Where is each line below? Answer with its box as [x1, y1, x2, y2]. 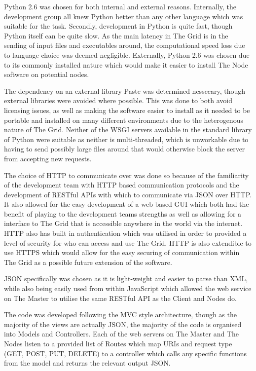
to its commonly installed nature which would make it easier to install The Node [4, 59, 248, 70]
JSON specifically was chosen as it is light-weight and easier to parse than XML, [4, 273, 248, 284]
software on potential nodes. [4, 69, 89, 79]
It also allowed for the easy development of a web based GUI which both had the [4, 199, 249, 209]
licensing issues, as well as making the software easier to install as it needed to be [4, 105, 250, 115]
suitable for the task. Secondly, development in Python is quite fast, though [4, 21, 233, 31]
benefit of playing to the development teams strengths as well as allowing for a [4, 208, 242, 219]
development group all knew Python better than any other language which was [4, 11, 243, 21]
